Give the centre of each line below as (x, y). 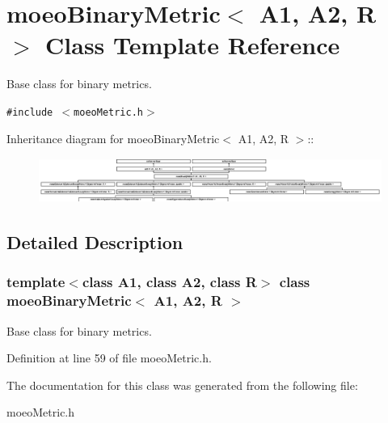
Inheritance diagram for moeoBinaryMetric (113, 138)
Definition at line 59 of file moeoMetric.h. (109, 358)
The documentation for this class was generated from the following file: (182, 385)
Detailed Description (95, 242)
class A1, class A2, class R (169, 282)
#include (30, 112)
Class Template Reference (193, 45)
